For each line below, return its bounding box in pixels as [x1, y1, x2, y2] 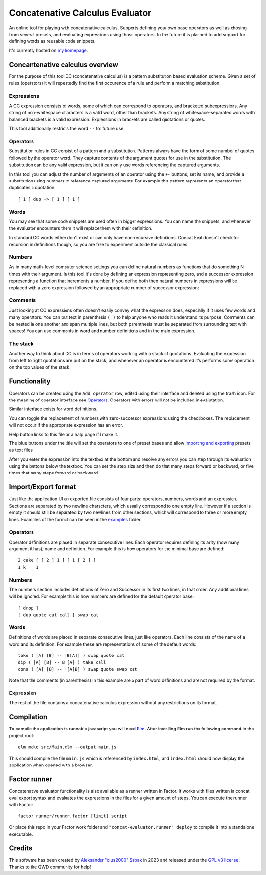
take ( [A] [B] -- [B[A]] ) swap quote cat [18, 653, 125, 658]
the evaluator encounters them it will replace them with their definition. [9, 225, 153, 231]
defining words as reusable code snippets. [9, 38, 96, 44]
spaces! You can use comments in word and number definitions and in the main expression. [9, 328, 196, 334]
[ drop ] [18, 605, 39, 611]
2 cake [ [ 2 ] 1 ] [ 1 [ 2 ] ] [18, 557, 96, 563]
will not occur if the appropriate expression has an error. [9, 422, 123, 428]
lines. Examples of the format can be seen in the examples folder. [9, 516, 142, 522]
